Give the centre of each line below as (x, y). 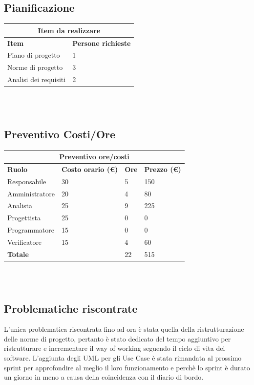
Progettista (24, 218)
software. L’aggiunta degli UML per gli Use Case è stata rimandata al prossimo (123, 358)
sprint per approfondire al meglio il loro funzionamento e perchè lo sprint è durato (127, 367)
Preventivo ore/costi (94, 157)
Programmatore (31, 230)
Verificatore (25, 242)
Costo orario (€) (90, 169)
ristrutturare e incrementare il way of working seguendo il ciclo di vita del (115, 348)
